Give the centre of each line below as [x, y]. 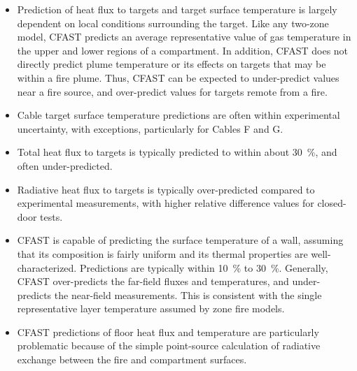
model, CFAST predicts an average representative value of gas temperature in [184, 37]
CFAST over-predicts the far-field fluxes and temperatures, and [153, 281]
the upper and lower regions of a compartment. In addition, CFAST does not [183, 50]
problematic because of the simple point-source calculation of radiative [169, 345]
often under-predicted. [65, 165]
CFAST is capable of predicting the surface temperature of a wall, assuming [180, 240]
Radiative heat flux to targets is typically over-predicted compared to [166, 189]
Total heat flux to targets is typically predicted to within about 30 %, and [177, 152]
